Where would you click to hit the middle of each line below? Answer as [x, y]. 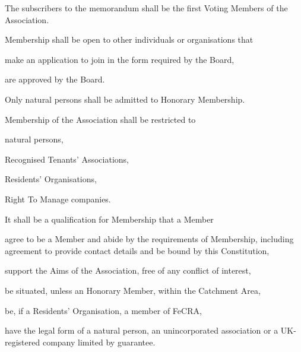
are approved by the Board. [55, 79]
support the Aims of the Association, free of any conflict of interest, [128, 270]
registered [23, 342]
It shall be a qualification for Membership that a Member [109, 219]
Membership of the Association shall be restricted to [100, 119]
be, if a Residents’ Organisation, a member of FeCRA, [103, 310]
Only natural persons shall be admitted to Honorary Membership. [125, 99]
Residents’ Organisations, [51, 179]
